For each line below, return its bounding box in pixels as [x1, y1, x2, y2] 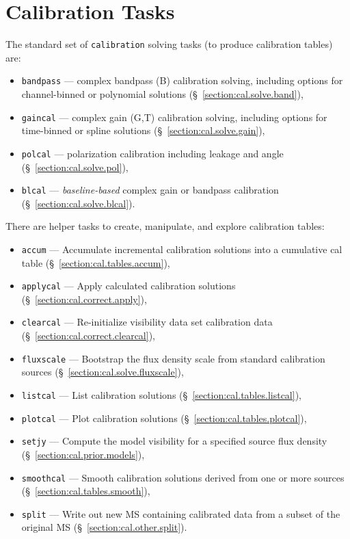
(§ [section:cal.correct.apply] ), [21, 291, 147, 306]
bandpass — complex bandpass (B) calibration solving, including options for [21, 73, 343, 88]
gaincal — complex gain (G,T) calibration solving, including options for [21, 109, 327, 124]
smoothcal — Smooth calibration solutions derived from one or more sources [21, 470, 345, 484]
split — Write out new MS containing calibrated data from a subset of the [21, 506, 340, 521]
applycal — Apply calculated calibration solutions [21, 278, 236, 293]
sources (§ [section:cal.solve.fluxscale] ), [21, 365, 184, 379]
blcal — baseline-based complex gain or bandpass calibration [21, 183, 279, 197]
